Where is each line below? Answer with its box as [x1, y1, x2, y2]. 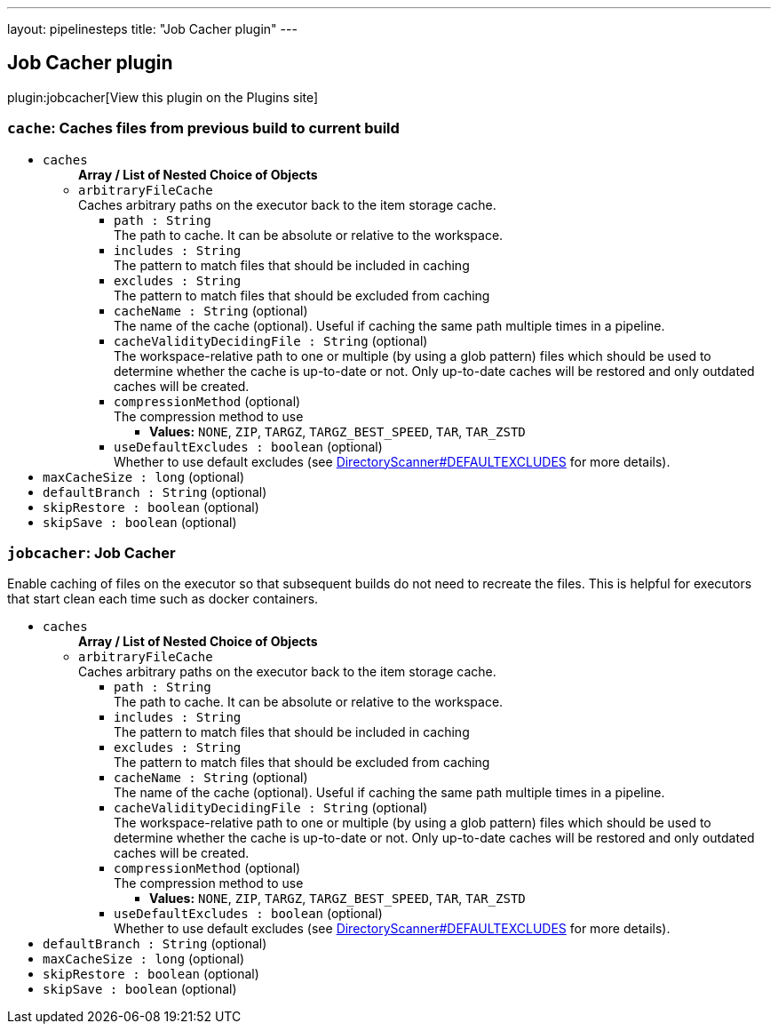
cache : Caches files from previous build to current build [7, 119, 400, 138]
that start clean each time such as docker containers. [7, 591, 319, 607]
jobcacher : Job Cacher [7, 543, 176, 562]
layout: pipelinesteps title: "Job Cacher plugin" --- [7, 21, 298, 36]
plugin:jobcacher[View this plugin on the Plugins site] [7, 89, 319, 105]
